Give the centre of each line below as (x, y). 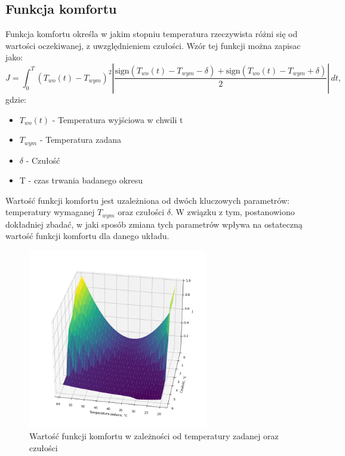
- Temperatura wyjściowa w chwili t (118, 119)
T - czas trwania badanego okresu (81, 180)
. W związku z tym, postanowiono (232, 212)
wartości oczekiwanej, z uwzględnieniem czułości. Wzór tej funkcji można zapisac (153, 45)
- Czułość (43, 160)
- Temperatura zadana (81, 140)
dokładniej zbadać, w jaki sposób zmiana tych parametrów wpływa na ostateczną (154, 224)
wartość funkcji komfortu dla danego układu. (87, 236)
